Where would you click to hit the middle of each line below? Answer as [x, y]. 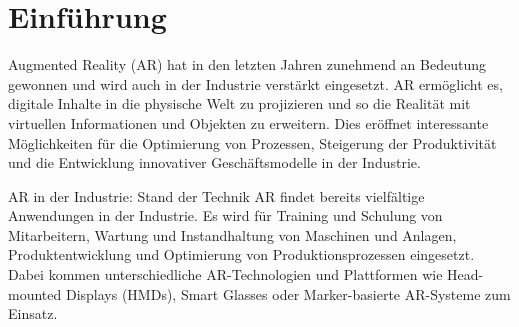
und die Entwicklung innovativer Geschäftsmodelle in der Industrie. [214, 162]
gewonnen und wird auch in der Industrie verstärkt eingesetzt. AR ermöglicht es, [255, 83]
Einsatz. [33, 313]
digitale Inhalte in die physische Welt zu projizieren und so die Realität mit [239, 103]
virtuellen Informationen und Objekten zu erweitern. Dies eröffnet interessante [248, 122]
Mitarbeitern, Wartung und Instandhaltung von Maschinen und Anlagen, [232, 234]
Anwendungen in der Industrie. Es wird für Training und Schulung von [225, 215]
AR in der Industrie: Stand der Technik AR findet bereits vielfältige [216, 195]
